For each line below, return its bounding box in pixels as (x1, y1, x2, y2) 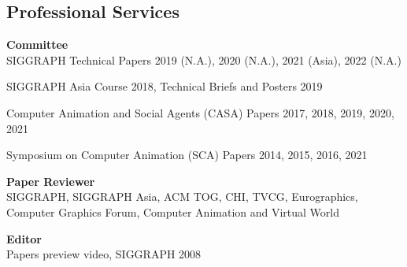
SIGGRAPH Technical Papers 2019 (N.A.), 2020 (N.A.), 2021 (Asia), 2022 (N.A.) (6, 51, 401, 68)
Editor (6, 230, 42, 247)
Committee (6, 36, 68, 53)
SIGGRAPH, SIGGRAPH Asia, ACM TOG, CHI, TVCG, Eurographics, (6, 188, 358, 205)
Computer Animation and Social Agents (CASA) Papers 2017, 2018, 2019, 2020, (6, 104, 394, 121)
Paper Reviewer (6, 172, 95, 189)
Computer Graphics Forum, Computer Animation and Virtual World (6, 203, 340, 220)
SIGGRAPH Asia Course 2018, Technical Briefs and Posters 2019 (6, 78, 323, 95)
